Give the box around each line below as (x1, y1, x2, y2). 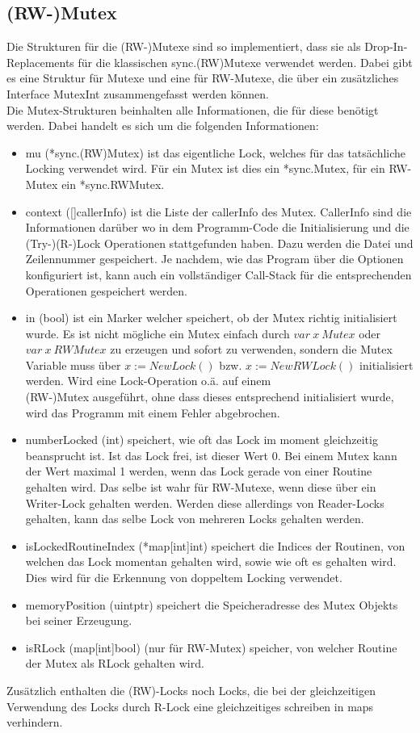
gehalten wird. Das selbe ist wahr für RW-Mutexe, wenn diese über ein (25, 479, 376, 496)
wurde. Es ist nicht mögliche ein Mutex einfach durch (25, 325, 290, 341)
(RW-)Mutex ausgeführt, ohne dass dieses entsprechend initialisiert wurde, (25, 388, 394, 405)
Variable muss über (25, 356, 121, 373)
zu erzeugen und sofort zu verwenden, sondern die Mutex (110, 341, 393, 358)
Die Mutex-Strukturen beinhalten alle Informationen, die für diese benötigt (6, 101, 379, 118)
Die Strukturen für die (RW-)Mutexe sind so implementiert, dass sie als (6, 38, 361, 55)
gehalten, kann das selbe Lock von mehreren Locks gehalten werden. (25, 510, 364, 527)
